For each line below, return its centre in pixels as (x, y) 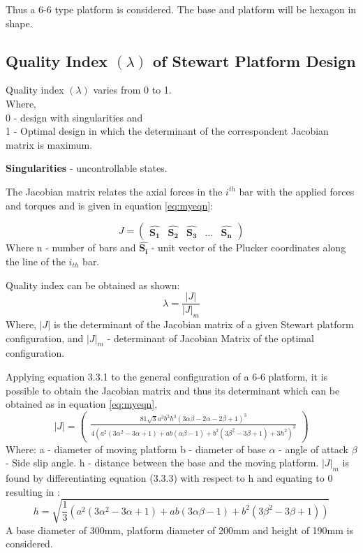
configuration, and (45, 338)
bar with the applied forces (297, 191)
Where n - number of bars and (71, 248)
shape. (19, 23)
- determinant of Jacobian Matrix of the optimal (210, 338)
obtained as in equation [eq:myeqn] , (82, 404)
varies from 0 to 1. (132, 90)
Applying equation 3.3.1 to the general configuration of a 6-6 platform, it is (167, 376)
